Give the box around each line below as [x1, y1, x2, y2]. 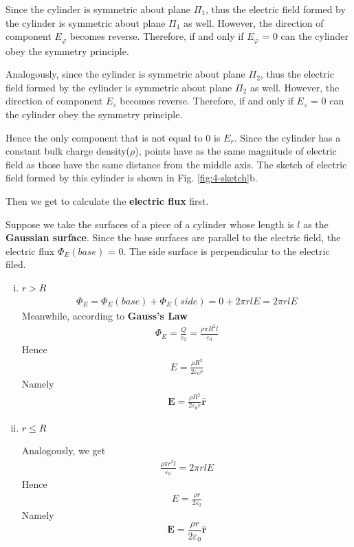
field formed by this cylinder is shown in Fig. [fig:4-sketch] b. [5, 170, 258, 185]
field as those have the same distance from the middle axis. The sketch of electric [5, 157, 347, 171]
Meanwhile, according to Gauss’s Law [21, 308, 188, 322]
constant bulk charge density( [5, 144, 131, 158]
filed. [5, 257, 26, 271]
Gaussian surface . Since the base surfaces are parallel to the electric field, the [5, 230, 341, 245]
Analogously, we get [21, 443, 106, 458]
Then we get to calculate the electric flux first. [5, 193, 209, 208]
